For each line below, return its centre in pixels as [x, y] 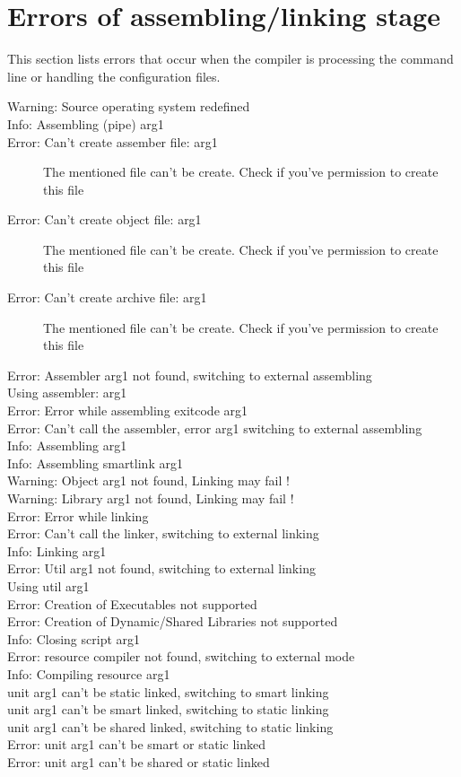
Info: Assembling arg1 [67, 445]
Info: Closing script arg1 [74, 638]
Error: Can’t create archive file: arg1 [107, 297]
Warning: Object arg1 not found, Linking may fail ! [148, 480]
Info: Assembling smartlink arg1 [95, 463]
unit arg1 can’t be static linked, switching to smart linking [168, 691]
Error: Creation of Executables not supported [132, 603]
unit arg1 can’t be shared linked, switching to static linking [170, 726]
